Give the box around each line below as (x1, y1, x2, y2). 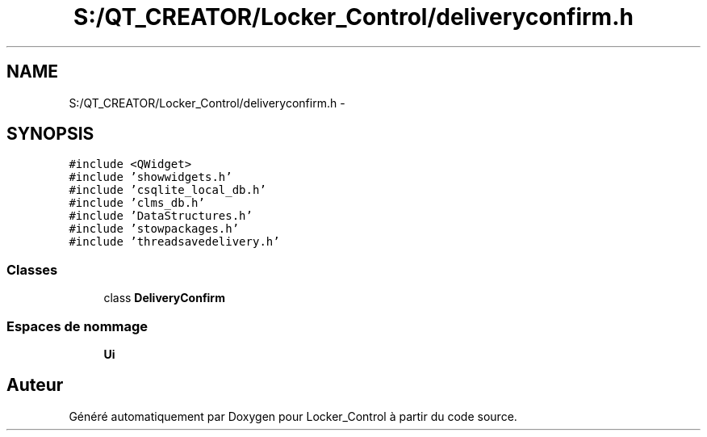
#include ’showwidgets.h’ (69, 170, 232, 184)
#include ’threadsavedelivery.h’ (69, 235, 280, 249)
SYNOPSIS (6, 124, 94, 145)
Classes (6, 261, 58, 278)
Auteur (6, 375, 64, 396)
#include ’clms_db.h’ (69, 196, 205, 210)
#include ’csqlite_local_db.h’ (69, 183, 266, 197)
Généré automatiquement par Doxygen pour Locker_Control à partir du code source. (69, 409, 517, 423)
